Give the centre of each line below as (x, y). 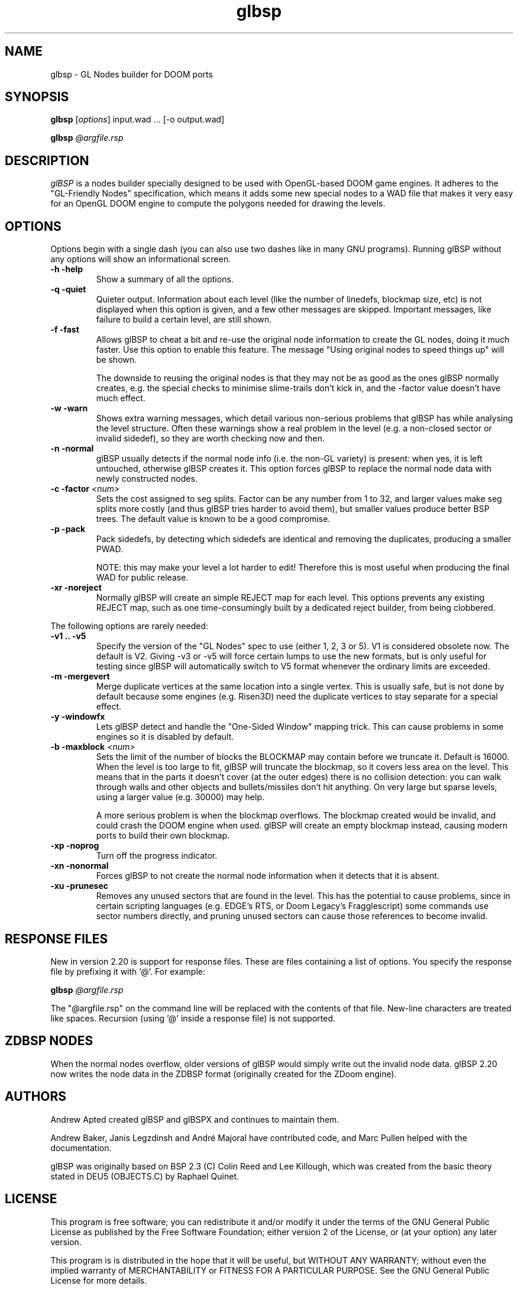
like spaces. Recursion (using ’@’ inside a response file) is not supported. (193, 1018)
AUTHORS (36, 1097)
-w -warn (69, 408)
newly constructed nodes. (147, 479)
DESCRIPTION (47, 160)
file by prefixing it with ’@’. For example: (128, 971)
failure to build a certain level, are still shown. (184, 320)
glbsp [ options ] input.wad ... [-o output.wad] (137, 120)
